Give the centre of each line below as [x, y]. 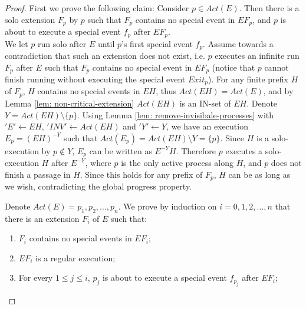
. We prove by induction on [167, 206]
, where [98, 163]
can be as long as [259, 174]
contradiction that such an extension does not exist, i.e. [105, 55]
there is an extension [42, 218]
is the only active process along [177, 163]
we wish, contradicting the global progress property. [98, 186]
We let [17, 43]
